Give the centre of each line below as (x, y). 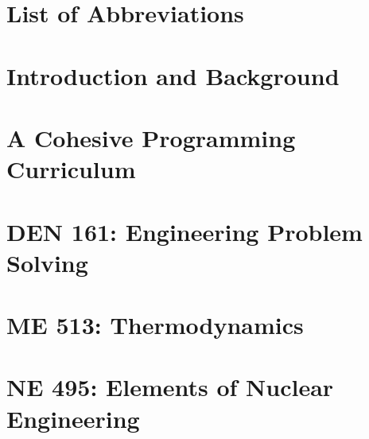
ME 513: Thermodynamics (155, 325)
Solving (47, 262)
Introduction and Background (173, 75)
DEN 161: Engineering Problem (184, 231)
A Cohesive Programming (151, 137)
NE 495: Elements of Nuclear (170, 387)
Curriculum (71, 169)
